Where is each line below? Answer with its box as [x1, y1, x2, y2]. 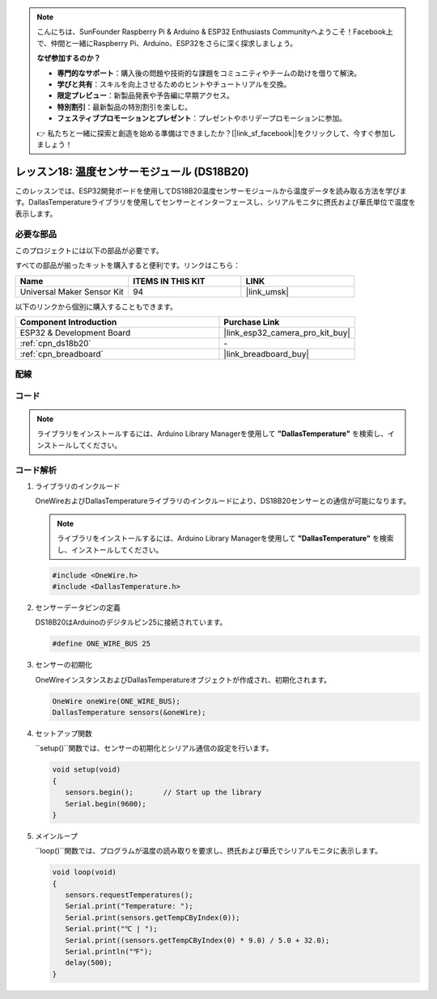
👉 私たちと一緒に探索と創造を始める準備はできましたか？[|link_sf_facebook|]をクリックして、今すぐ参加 [36, 128, 389, 138]
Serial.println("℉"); [65, 947, 153, 956]
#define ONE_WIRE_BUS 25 [52, 639, 151, 649]
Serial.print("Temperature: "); [65, 902, 193, 911]
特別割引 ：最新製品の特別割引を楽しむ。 [57, 102, 192, 112]
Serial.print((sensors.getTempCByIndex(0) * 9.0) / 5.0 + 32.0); [65, 935, 330, 945]
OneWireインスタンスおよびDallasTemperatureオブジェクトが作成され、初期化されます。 [35, 675, 332, 684]
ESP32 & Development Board [19, 327, 131, 338]
